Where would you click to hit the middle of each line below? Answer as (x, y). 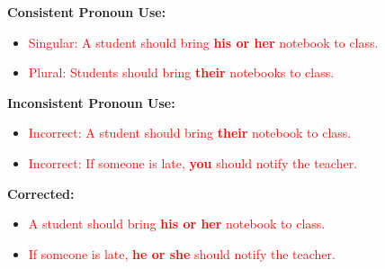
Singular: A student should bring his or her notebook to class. (203, 42)
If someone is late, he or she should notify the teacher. (182, 253)
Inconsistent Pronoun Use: (91, 102)
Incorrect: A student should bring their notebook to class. (190, 133)
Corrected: (41, 193)
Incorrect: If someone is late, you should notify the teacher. (193, 162)
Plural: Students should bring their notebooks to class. (181, 72)
